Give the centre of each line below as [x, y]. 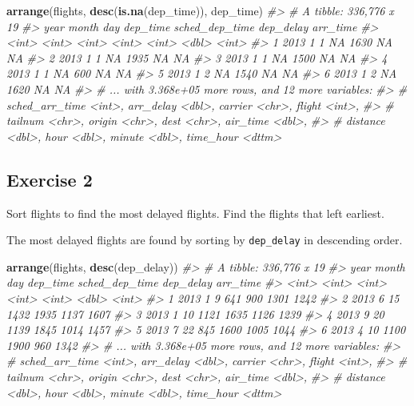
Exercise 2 [50, 179]
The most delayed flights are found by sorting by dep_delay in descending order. [205, 240]
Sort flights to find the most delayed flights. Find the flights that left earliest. [195, 213]
